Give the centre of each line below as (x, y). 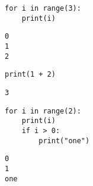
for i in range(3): (43, 8)
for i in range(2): (43, 111)
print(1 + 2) (30, 75)
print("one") (64, 141)
